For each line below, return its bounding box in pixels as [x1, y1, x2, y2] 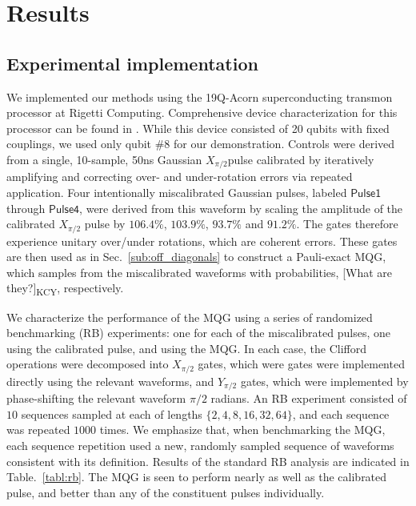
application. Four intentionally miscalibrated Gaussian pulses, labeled [6, 184, 347, 200]
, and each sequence [292, 405, 390, 422]
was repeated [6, 421, 70, 438]
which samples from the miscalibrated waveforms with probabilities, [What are [6, 263, 393, 280]
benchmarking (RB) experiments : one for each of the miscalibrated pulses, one [6, 324, 390, 341]
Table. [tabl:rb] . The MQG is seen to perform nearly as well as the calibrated [6, 468, 387, 485]
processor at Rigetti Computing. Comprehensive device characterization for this [6, 104, 398, 121]
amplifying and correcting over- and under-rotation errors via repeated [6, 168, 353, 185]
